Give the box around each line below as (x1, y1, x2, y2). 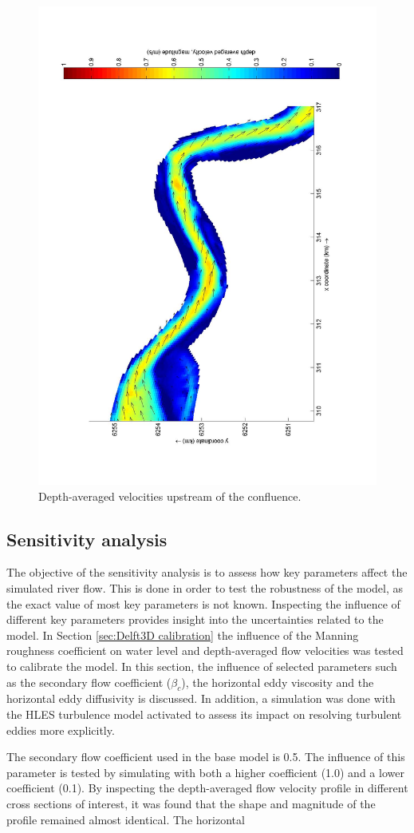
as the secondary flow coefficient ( (6, 673, 172, 690)
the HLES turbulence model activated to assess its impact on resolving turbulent (6, 706, 402, 723)
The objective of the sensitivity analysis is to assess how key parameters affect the (6, 564, 408, 581)
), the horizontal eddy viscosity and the (181, 673, 374, 690)
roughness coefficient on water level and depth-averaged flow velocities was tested (6, 642, 404, 659)
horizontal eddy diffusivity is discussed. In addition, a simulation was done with (6, 690, 396, 707)
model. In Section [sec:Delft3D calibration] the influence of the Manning (6, 626, 359, 643)
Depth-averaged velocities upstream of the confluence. (38, 487, 302, 504)
